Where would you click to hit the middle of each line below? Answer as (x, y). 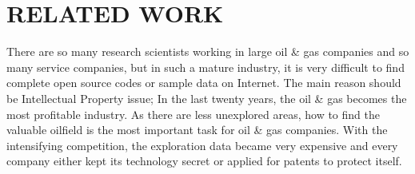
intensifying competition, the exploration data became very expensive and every (202, 145)
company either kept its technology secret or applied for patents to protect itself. (204, 161)
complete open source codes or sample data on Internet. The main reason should (204, 83)
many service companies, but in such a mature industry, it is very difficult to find (206, 67)
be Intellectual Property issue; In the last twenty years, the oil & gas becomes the (207, 98)
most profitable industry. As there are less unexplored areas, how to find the (193, 114)
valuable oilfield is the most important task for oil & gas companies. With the (197, 130)
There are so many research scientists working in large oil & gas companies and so (208, 51)
